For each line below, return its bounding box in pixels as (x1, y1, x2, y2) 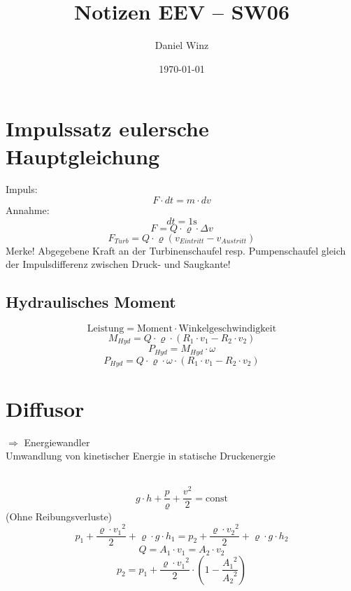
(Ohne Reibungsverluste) (6, 509, 113, 524)
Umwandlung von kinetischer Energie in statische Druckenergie (6, 448, 275, 463)
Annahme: (6, 203, 50, 218)
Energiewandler (24, 434, 90, 449)
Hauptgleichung (6, 141, 160, 170)
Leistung (87, 324, 124, 334)
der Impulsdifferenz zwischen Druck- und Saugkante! (6, 257, 231, 271)
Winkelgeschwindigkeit (178, 324, 277, 334)
